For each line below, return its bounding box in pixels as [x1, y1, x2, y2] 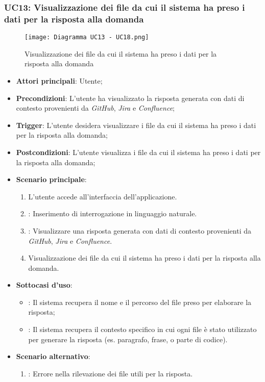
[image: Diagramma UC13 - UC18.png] [25, 34, 149, 41]
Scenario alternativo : [16, 351, 90, 362]
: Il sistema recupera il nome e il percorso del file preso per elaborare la [28, 296, 252, 307]
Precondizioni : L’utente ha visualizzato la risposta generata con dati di [16, 92, 245, 103]
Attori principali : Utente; [16, 75, 103, 86]
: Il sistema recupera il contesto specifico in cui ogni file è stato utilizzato [28, 324, 257, 335]
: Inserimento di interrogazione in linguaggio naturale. [28, 208, 197, 219]
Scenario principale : [16, 174, 87, 185]
